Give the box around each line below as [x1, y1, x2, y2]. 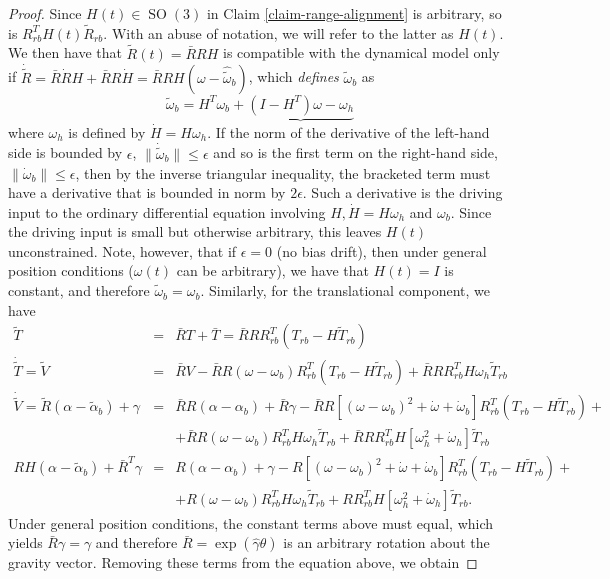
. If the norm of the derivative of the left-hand [207, 121, 490, 142]
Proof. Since [8, 3, 82, 23]
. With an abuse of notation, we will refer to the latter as [103, 22, 454, 43]
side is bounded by [8, 142, 123, 163]
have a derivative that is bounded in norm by [8, 182, 286, 203]
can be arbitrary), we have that [176, 260, 369, 281]
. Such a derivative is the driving [302, 182, 503, 203]
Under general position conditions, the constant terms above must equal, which [8, 512, 494, 533]
